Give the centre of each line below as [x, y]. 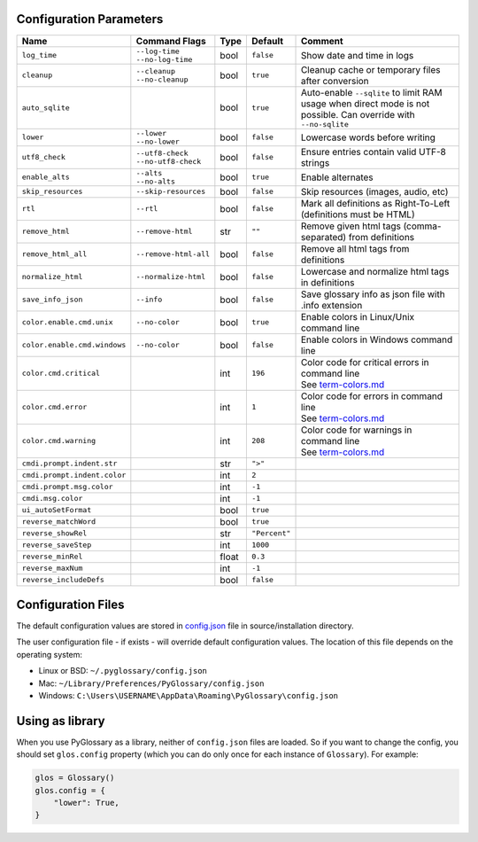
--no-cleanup [162, 79]
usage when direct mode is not [365, 104]
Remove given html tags [351, 226]
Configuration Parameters [90, 19]
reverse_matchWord [59, 522]
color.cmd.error [54, 407]
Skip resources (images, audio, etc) [374, 191]
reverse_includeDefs [63, 580]
